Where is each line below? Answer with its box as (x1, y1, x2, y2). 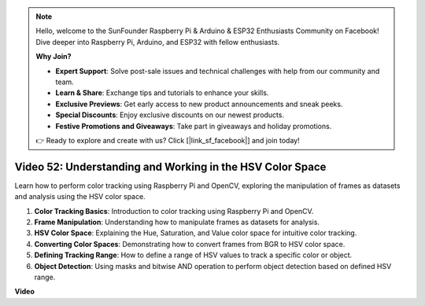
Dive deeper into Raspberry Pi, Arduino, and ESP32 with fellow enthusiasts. (35, 37, 280, 46)
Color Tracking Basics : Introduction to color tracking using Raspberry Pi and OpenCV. (34, 206, 314, 216)
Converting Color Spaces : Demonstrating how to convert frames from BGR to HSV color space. (34, 239, 346, 249)
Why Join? (35, 52, 72, 61)
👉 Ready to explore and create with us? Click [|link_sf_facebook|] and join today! (35, 135, 300, 145)
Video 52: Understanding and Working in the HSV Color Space (14, 160, 327, 173)
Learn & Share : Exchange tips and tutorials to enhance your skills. (55, 88, 269, 98)
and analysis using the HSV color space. (14, 192, 146, 201)
